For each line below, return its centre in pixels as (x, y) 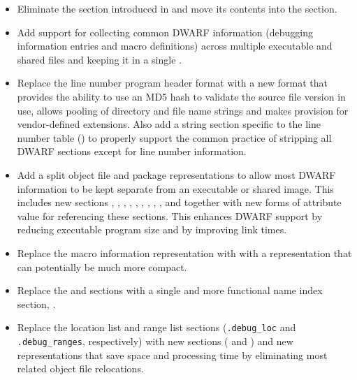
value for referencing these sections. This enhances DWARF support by (170, 215)
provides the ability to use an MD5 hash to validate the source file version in (181, 96)
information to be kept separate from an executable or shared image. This (175, 188)
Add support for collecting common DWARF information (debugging (165, 32)
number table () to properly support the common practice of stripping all (174, 137)
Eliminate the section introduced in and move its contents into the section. (177, 8)
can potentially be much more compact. (102, 266)
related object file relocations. (80, 368)
